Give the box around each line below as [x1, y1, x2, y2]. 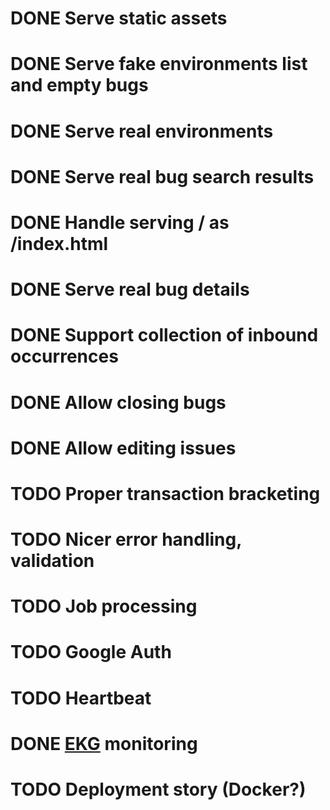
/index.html [10, 232, 109, 255]
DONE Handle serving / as [10, 211, 230, 234]
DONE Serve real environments [10, 120, 274, 142]
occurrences [10, 345, 119, 368]
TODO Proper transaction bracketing [10, 482, 321, 505]
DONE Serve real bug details [10, 278, 250, 301]
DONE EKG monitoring [10, 732, 198, 755]
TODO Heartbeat [10, 687, 152, 709]
